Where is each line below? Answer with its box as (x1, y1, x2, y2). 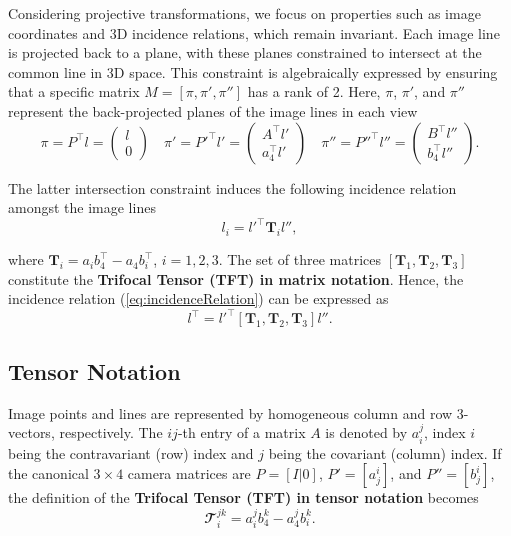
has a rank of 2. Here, (247, 81, 381, 102)
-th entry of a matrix (177, 422, 306, 443)
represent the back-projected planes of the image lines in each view (8, 100, 418, 121)
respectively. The (59, 422, 163, 443)
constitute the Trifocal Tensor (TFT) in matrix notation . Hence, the (8, 268, 464, 289)
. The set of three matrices (218, 249, 382, 270)
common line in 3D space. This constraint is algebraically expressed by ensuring (8, 61, 498, 82)
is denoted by (325, 422, 408, 443)
